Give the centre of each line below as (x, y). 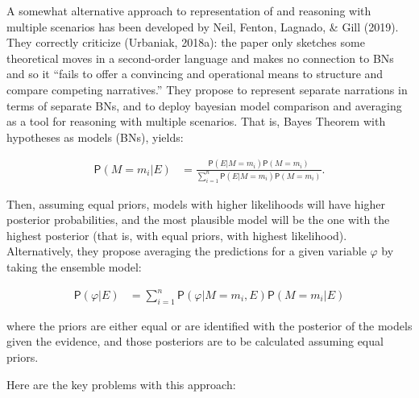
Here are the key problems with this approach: (121, 384)
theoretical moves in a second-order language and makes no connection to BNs (200, 58)
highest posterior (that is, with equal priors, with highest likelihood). (177, 235)
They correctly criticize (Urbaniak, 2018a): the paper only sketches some (186, 42)
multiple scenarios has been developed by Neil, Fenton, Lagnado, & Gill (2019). (203, 26)
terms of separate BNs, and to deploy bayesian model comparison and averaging (204, 105)
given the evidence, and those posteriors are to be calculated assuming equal (195, 341)
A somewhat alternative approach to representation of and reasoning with (189, 10)
